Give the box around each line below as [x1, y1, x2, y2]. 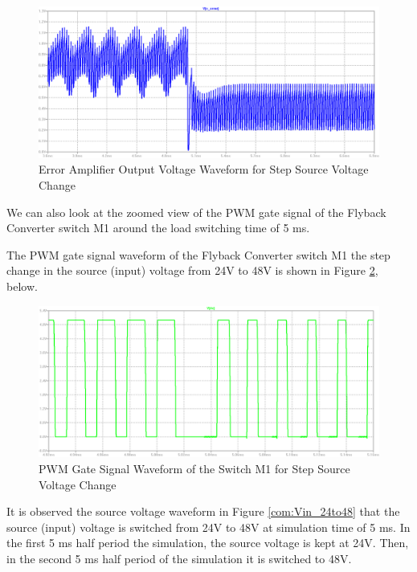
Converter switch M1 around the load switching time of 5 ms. [6, 219, 310, 236]
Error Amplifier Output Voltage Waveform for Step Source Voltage [39, 161, 369, 178]
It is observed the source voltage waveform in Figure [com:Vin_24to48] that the [6, 503, 400, 520]
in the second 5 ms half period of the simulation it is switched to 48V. [6, 550, 352, 566]
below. [6, 277, 38, 294]
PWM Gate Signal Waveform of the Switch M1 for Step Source [39, 460, 350, 476]
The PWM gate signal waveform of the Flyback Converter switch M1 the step [6, 246, 390, 263]
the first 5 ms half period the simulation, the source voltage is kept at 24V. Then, [6, 534, 409, 551]
